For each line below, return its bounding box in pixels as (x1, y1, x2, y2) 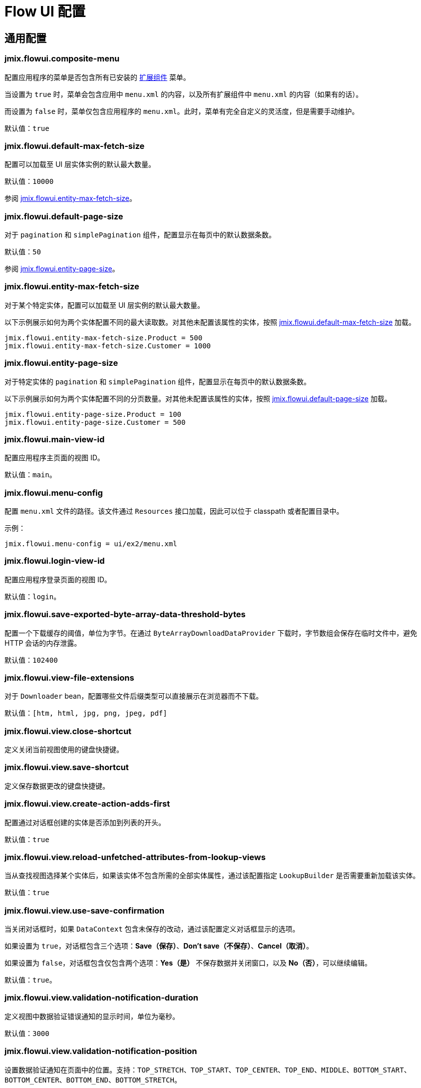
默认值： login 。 (4, 592, 61, 601)
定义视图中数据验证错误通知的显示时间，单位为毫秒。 (4, 1012, 179, 1021)
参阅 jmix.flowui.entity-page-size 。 (4, 264, 119, 273)
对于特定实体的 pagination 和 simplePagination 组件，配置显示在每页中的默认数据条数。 (4, 377, 311, 386)
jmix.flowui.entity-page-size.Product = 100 (4, 410, 182, 418)
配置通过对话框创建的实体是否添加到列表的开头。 (4, 818, 165, 827)
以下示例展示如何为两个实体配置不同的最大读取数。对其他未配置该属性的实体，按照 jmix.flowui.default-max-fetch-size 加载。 (4, 317, 416, 326)
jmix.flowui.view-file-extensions (4, 672, 134, 683)
